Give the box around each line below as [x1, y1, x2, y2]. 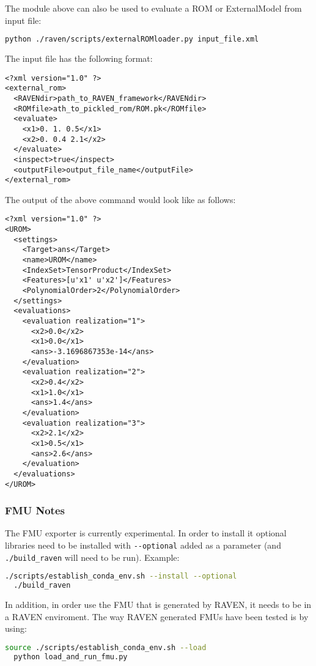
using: [5, 622, 27, 635]
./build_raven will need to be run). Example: [5, 550, 180, 563]
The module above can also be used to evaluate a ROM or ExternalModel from [5, 2, 302, 14]
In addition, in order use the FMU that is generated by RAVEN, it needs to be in [5, 598, 312, 611]
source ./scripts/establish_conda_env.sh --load [5, 643, 207, 652]
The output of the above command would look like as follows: [5, 193, 236, 205]
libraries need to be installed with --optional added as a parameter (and [5, 539, 281, 551]
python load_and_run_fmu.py [13, 652, 128, 661]
